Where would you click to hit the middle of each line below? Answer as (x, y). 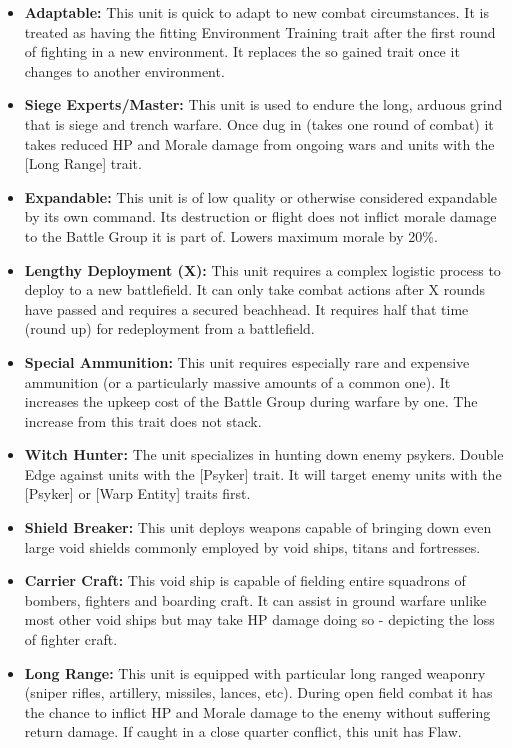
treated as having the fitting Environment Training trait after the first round (260, 31)
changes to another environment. (124, 70)
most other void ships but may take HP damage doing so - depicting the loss (259, 619)
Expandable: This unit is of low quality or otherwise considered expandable (261, 196)
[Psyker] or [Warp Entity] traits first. (137, 493)
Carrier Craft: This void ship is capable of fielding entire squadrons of (245, 580)
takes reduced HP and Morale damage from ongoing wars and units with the (259, 143)
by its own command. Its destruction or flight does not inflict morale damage (260, 216)
